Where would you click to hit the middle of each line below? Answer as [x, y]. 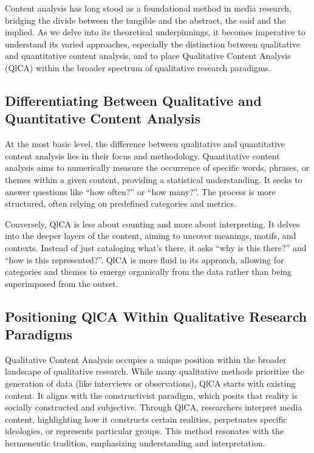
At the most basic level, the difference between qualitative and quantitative [145, 144]
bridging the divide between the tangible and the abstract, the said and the [145, 20]
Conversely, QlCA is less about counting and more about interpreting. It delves [152, 223]
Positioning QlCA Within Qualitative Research [156, 316]
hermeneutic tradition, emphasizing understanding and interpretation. [135, 443]
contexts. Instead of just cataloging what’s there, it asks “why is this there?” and [156, 247]
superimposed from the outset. [62, 283]
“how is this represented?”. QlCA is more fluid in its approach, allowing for [145, 259]
